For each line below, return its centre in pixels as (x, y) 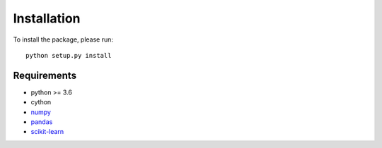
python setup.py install (69, 55)
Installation (47, 18)
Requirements (45, 75)
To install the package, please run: (63, 39)
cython (41, 102)
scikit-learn (47, 132)
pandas (42, 122)
